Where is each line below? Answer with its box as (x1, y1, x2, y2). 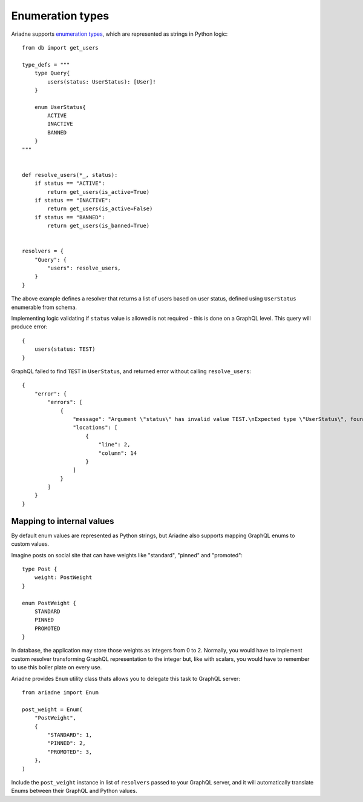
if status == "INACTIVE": (34, 197, 112, 204)
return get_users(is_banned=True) (47, 222, 150, 230)
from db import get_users (22, 44, 99, 51)
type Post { (22, 565, 57, 572)
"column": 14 (98, 449, 137, 457)
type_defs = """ (22, 61, 70, 68)
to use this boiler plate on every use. (11, 664, 102, 671)
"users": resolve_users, (47, 265, 121, 272)
